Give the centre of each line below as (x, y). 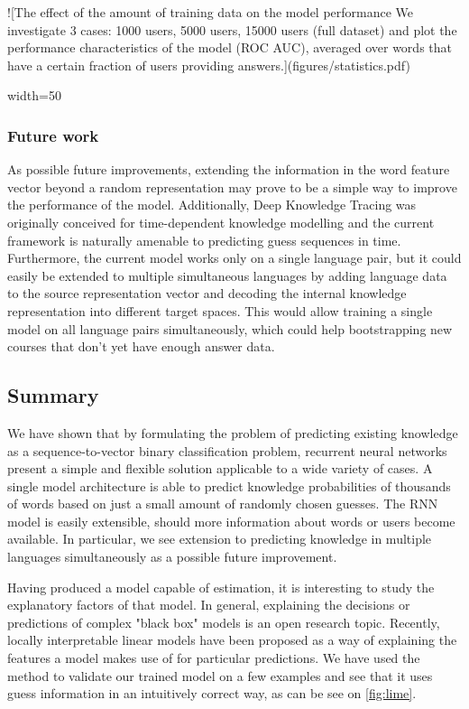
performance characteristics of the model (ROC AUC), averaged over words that (230, 47)
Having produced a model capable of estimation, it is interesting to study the (221, 587)
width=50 (34, 95)
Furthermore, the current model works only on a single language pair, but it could (234, 258)
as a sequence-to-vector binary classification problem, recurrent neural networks (227, 450)
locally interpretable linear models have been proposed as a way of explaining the (232, 640)
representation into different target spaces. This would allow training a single (220, 310)
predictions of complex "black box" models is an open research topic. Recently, (224, 622)
